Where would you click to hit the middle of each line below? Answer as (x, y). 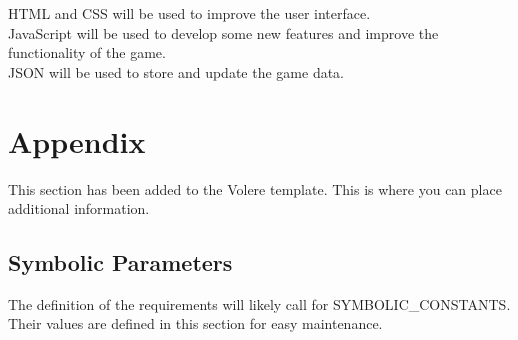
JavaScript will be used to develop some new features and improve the (223, 32)
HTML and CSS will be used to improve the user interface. (189, 13)
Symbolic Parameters (120, 262)
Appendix (77, 140)
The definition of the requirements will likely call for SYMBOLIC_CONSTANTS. (259, 303)
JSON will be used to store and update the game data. (176, 71)
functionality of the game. (87, 52)
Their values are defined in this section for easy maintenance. (195, 323)
